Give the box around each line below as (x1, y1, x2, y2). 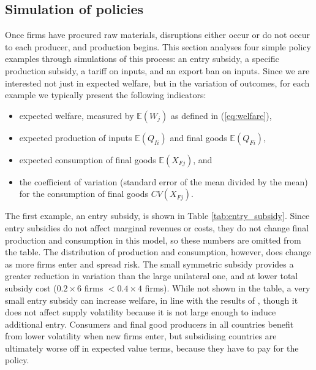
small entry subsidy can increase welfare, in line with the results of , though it (5, 293, 298, 306)
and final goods (170, 131, 227, 144)
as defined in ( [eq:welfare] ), (171, 109, 272, 121)
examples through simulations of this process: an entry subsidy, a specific (5, 52, 279, 65)
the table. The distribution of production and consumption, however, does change (5, 245, 311, 258)
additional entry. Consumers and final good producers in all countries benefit (5, 317, 294, 330)
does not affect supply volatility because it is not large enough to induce (5, 306, 276, 318)
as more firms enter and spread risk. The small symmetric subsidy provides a (5, 257, 294, 270)
